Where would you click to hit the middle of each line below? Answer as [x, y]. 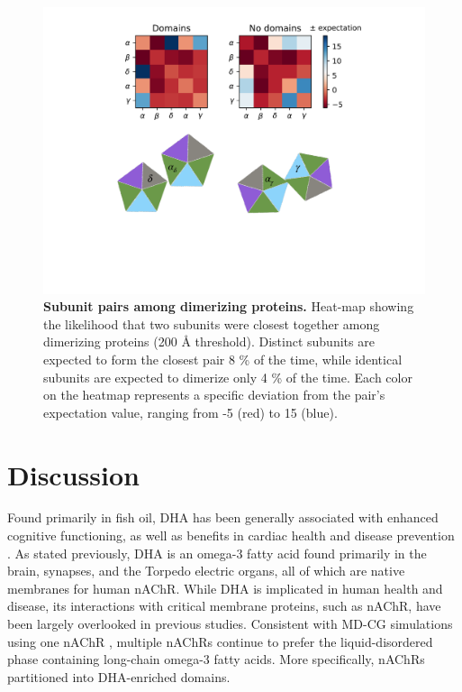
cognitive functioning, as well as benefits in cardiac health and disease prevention [231, 535]
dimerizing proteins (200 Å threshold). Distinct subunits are [209, 341]
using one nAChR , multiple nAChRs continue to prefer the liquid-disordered [220, 641]
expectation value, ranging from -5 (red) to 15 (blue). [190, 412]
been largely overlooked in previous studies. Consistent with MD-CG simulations [230, 624]
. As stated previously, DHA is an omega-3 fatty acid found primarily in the [217, 553]
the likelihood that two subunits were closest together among [212, 323]
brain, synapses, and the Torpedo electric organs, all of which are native [206, 571]
